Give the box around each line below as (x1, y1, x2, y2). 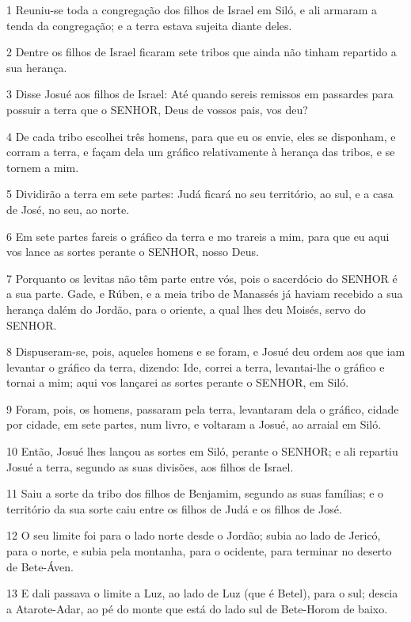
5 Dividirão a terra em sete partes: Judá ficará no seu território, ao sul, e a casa (6, 185, 394, 202)
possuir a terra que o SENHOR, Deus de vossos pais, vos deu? (6, 101, 308, 117)
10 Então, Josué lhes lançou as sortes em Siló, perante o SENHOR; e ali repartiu (6, 443, 398, 460)
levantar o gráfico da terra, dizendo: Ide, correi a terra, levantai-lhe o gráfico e (6, 358, 385, 375)
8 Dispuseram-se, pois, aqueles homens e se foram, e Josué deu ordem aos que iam (6, 343, 405, 360)
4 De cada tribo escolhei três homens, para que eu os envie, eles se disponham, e (6, 128, 396, 144)
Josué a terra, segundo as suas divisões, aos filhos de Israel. (6, 458, 294, 475)
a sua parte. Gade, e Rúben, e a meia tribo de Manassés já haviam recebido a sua (6, 285, 403, 302)
